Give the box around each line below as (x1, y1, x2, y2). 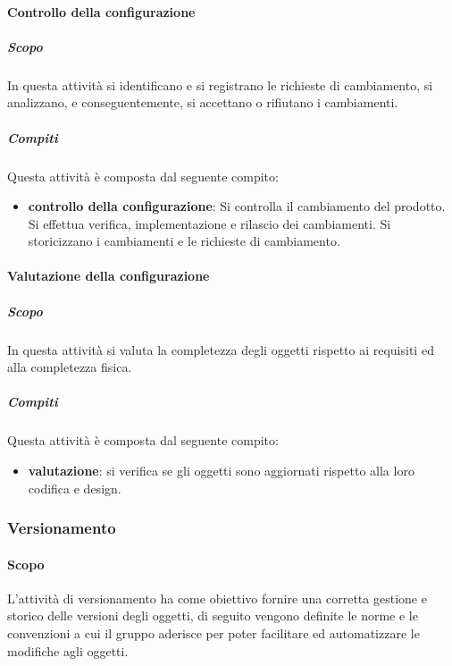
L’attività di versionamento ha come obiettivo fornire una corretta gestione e (7, 588, 427, 607)
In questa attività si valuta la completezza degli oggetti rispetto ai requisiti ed (7, 340, 434, 358)
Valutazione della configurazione (7, 266, 210, 285)
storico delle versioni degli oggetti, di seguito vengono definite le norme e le (7, 606, 418, 625)
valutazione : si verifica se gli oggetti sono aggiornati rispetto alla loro (28, 460, 414, 479)
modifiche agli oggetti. (7, 641, 129, 660)
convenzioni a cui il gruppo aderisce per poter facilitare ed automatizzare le (7, 623, 420, 642)
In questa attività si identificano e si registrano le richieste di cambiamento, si (7, 75, 433, 94)
